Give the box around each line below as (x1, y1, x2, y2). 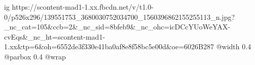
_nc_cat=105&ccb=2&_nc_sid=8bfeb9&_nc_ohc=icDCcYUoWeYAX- (4, 21, 230, 32)
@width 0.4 (216, 41, 251, 52)
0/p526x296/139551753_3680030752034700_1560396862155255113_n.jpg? (4, 11, 235, 22)
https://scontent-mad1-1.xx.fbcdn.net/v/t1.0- (12, 2, 154, 12)
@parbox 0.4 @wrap (4, 51, 66, 61)
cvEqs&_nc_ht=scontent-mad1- (4, 31, 105, 42)
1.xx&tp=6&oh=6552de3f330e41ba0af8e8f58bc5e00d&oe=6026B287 (4, 41, 214, 52)
